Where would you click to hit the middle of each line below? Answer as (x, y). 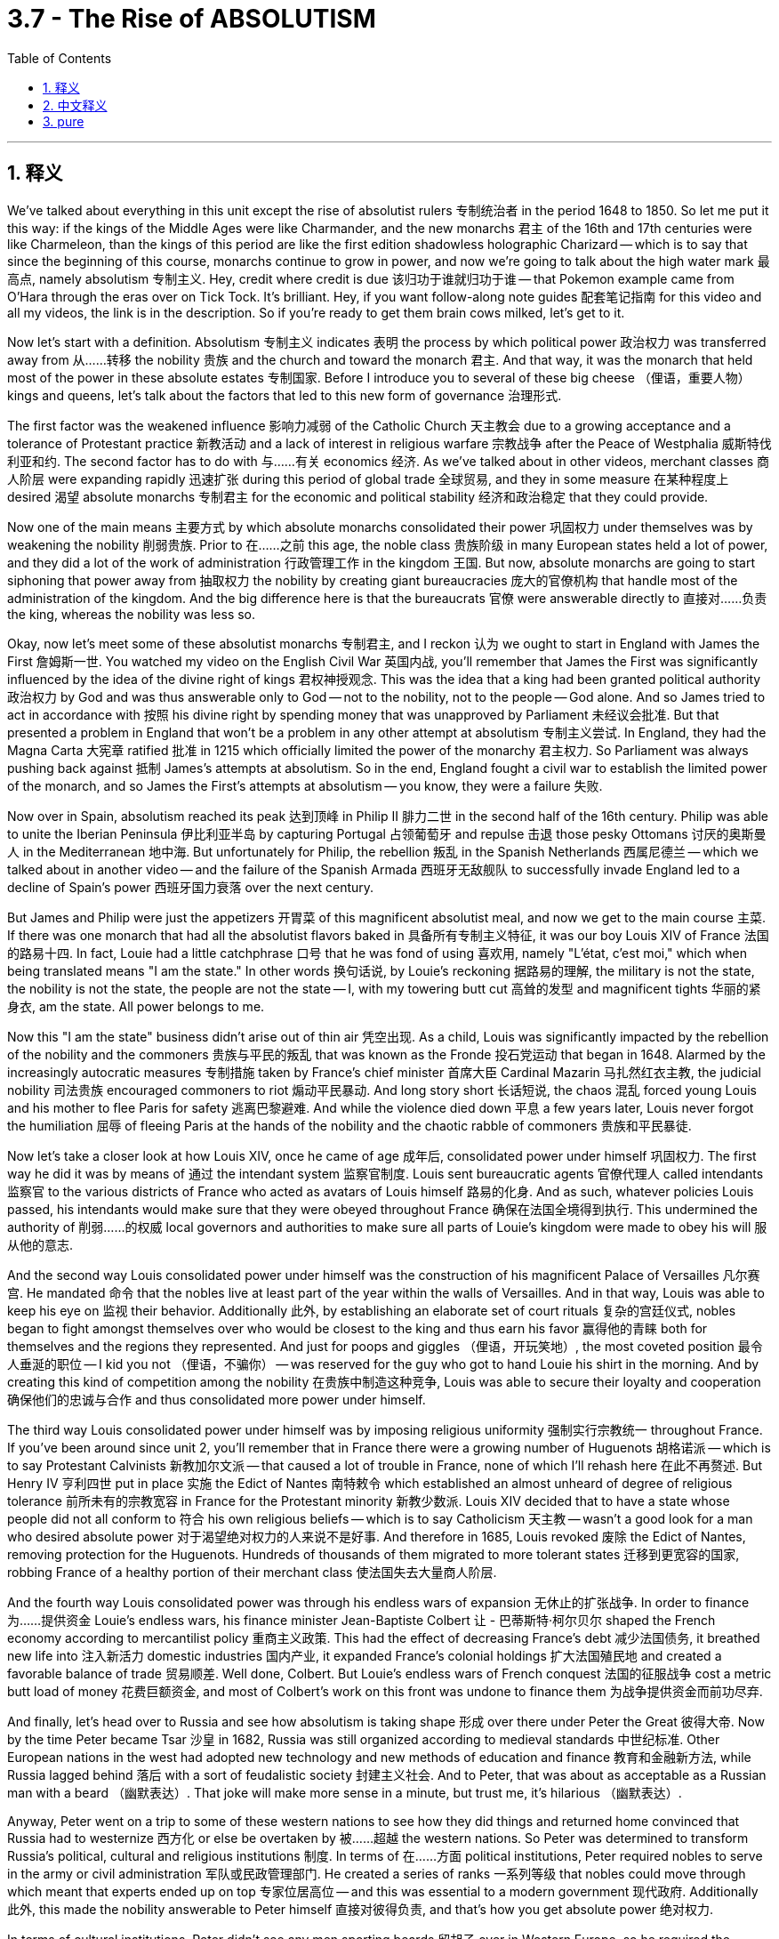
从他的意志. (40, 1244)
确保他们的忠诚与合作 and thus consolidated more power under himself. (217, 1399)
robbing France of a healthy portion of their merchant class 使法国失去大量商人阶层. (252, 1572)
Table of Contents (60, 58)
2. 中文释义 (75, 105)
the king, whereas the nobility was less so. (132, 614)
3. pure (64, 121)
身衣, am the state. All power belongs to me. (136, 1006)
